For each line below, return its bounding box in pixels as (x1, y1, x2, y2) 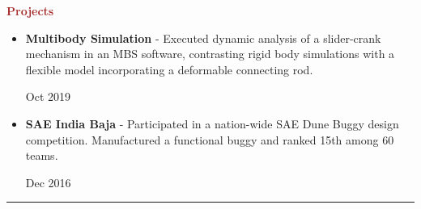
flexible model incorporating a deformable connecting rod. (25, 61, 313, 77)
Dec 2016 (25, 173, 71, 190)
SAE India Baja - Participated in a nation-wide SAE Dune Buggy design (25, 115, 399, 132)
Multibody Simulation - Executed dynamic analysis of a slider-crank (25, 29, 381, 46)
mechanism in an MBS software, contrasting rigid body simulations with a (25, 45, 395, 62)
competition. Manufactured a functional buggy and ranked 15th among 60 (25, 131, 394, 148)
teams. (25, 147, 58, 164)
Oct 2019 (25, 88, 71, 105)
